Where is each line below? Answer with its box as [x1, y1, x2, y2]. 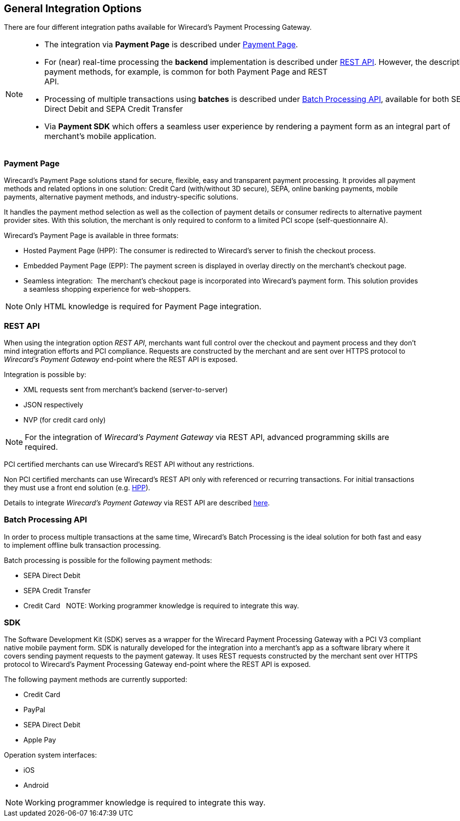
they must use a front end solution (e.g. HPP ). [4, 483, 151, 492]
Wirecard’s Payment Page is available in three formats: [4, 231, 179, 240]
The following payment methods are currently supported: [4, 675, 188, 684]
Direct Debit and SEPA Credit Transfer [44, 104, 183, 114]
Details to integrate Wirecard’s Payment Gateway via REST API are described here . [4, 498, 270, 507]
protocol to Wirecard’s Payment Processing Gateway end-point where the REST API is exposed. [4, 660, 311, 669]
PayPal [23, 705, 45, 714]
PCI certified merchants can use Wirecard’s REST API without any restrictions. [4, 460, 254, 468]
